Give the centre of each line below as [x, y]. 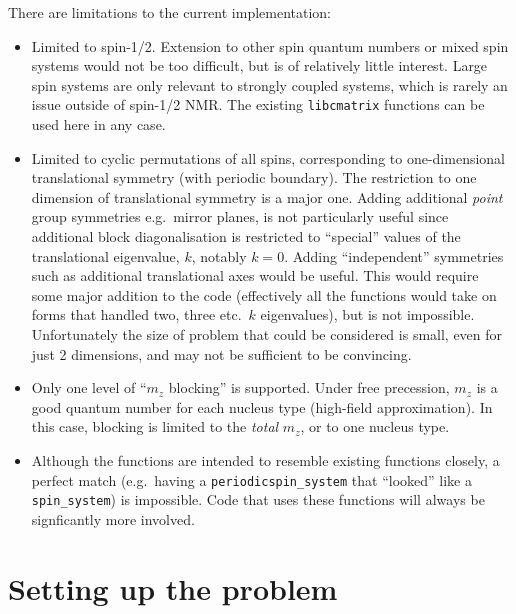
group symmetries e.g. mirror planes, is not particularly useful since [240, 216]
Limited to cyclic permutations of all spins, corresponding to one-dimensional [268, 157]
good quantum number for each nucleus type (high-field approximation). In [262, 406]
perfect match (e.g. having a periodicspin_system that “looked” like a [251, 479]
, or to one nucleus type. [375, 426]
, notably [219, 255]
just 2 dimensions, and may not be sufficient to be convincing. [221, 353]
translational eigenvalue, [105, 255]
